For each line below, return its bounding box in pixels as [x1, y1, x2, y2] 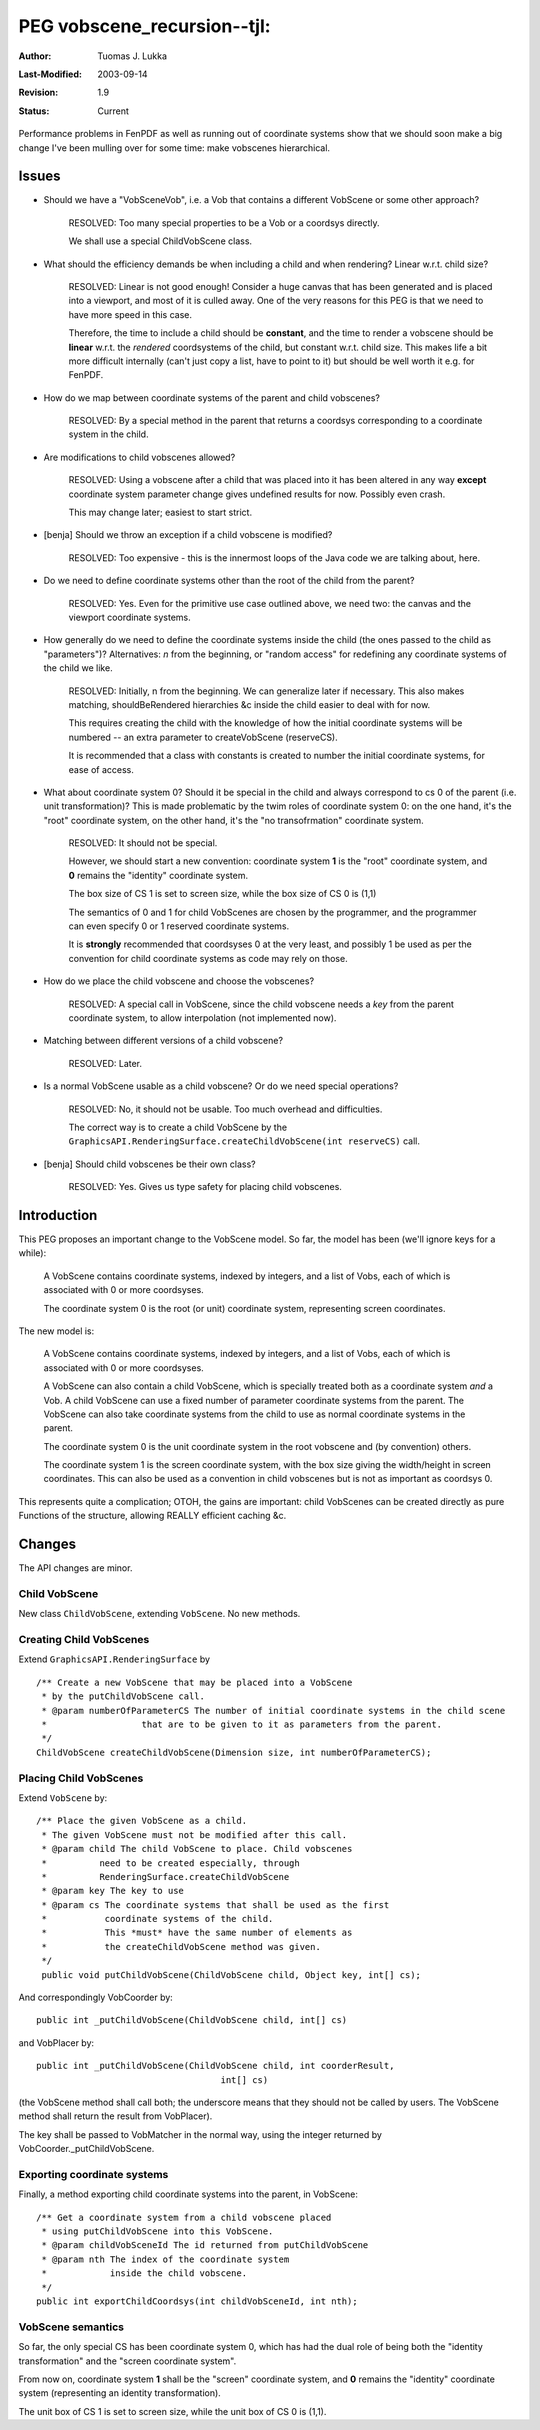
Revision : [18, 86, 59, 99]
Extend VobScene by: [18, 1791, 108, 1804]
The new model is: [18, 1325, 95, 1337]
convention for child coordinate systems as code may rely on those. [68, 952, 349, 964]
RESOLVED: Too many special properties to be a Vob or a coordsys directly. [68, 216, 380, 229]
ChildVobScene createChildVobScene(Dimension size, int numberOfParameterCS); [36, 1746, 432, 1758]
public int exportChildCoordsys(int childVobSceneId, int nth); [36, 2296, 359, 2307]
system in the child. [68, 428, 149, 440]
